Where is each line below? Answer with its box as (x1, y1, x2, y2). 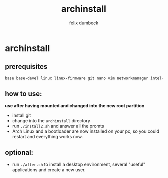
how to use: (5, 90, 42, 98)
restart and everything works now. (12, 134, 83, 140)
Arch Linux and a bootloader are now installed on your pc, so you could (12, 128, 160, 134)
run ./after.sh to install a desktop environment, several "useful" (12, 161, 146, 168)
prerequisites (5, 62, 48, 71)
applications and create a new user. (12, 167, 86, 173)
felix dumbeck (69, 20, 99, 26)
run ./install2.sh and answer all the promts (12, 123, 104, 129)
